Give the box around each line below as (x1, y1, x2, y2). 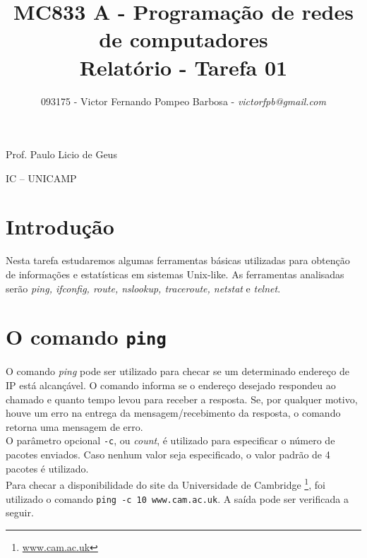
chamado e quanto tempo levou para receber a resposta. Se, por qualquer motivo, (6, 391, 358, 406)
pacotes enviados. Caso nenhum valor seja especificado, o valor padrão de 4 (6, 447, 330, 462)
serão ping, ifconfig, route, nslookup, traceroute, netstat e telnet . (6, 280, 281, 295)
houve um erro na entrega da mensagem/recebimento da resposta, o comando (6, 405, 341, 420)
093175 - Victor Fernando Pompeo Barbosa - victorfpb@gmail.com (41, 93, 326, 108)
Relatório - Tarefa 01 (79, 52, 288, 81)
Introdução (6, 212, 114, 241)
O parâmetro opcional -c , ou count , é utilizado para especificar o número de (6, 433, 335, 448)
